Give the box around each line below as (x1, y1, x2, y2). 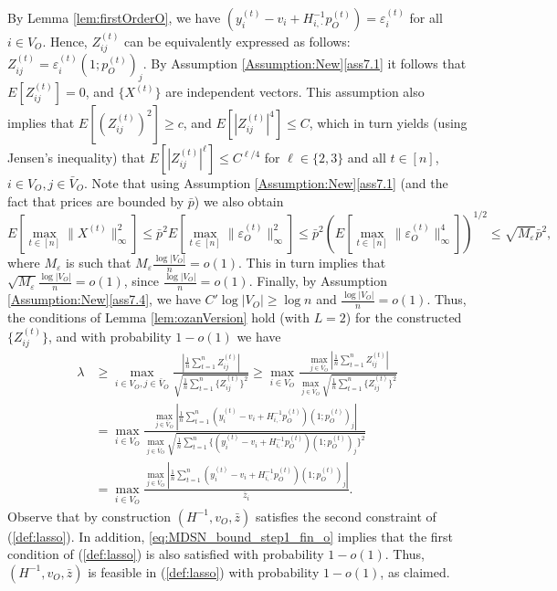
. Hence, (42, 31, 88, 50)
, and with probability (48, 326, 172, 345)
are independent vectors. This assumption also (165, 82, 425, 101)
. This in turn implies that (238, 253, 386, 272)
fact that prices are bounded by (7, 191, 184, 210)
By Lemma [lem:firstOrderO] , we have (7, 8, 221, 26)
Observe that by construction (7, 506, 172, 525)
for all (409, 8, 443, 26)
